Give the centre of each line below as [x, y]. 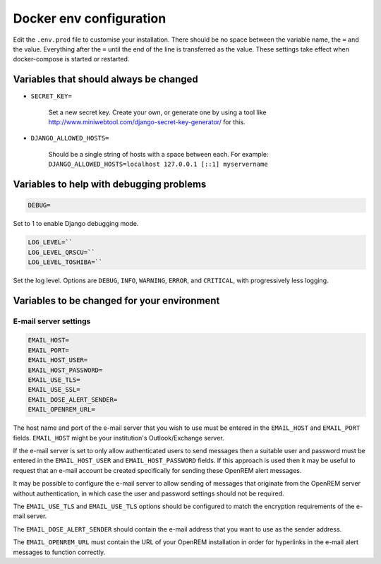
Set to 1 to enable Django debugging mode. [76, 224]
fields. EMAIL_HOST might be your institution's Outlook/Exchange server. [119, 438]
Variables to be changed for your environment [116, 300]
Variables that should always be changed [106, 79]
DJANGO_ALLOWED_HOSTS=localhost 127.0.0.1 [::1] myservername [158, 164]
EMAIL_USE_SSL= [54, 390]
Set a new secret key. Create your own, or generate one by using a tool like [157, 112]
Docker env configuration [90, 18]
